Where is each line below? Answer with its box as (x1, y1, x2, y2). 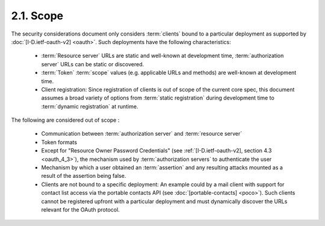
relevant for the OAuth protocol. (41, 206, 120, 213)
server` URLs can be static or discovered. (41, 60, 144, 67)
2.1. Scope (11, 9, 63, 22)
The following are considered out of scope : (11, 116, 120, 124)
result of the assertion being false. (41, 172, 126, 180)
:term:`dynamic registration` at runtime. (41, 102, 138, 110)
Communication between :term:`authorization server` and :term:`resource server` (41, 130, 243, 137)
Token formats (41, 139, 78, 146)
